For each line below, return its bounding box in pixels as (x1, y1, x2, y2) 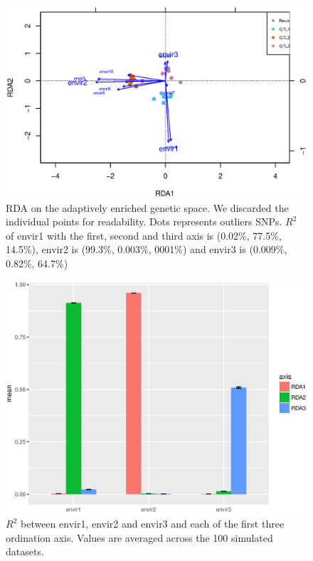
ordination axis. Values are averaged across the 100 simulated (6, 530, 273, 545)
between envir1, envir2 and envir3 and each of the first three (20, 516, 285, 531)
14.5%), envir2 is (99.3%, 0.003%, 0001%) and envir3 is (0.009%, (6, 242, 287, 257)
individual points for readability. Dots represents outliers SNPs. (6, 214, 282, 229)
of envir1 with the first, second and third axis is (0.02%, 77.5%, (6, 228, 282, 242)
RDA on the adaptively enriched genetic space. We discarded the (6, 200, 289, 215)
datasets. (6, 544, 44, 559)
